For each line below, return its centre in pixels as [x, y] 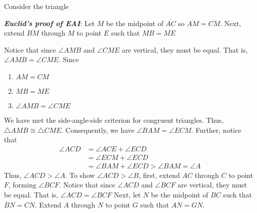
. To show [80, 175]
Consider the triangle [36, 6]
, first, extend [159, 175]
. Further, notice [216, 130]
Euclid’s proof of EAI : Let [49, 23]
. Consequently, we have [98, 130]
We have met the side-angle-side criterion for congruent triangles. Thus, [114, 120]
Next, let [127, 195]
